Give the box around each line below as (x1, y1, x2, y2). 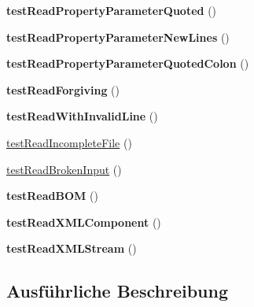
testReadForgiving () (6, 81, 120, 98)
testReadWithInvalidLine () (6, 108, 158, 124)
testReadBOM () (6, 187, 98, 204)
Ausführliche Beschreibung (6, 279, 228, 303)
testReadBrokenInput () (6, 161, 122, 177)
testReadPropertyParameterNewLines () (6, 28, 230, 45)
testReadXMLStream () (6, 240, 137, 257)
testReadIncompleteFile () (6, 134, 132, 150)
